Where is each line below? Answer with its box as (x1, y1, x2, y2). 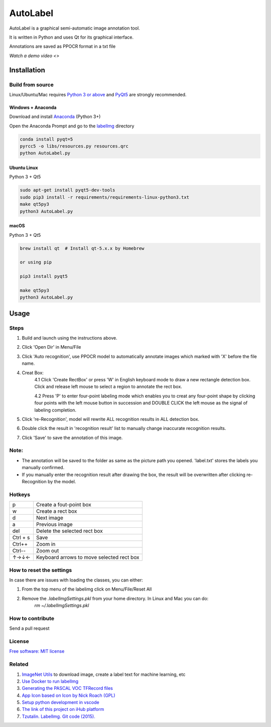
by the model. (48, 479, 76, 485)
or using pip (20, 259, 52, 265)
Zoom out (36, 547, 59, 554)
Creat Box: (22, 369, 44, 376)
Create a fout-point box (36, 501, 91, 508)
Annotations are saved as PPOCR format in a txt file (9, 43, 116, 50)
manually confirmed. (22, 465, 65, 471)
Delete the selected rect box (36, 527, 103, 534)
